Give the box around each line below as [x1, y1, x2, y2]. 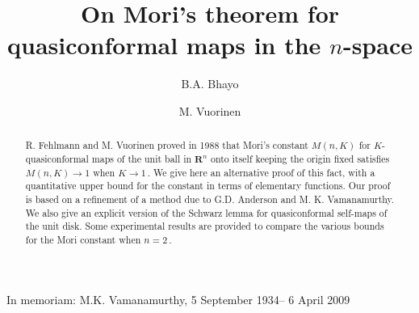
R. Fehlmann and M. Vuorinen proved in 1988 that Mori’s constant [25, 138, 308, 152]
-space [342, 28, 413, 61]
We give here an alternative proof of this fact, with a [153, 165, 375, 179]
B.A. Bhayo [181, 75, 239, 92]
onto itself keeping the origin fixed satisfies [210, 151, 390, 165]
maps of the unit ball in [91, 151, 192, 165]
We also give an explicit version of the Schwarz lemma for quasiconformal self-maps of [25, 205, 388, 219]
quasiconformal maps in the [7, 28, 321, 61]
